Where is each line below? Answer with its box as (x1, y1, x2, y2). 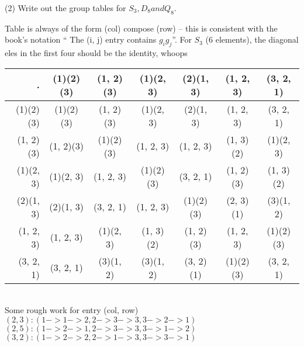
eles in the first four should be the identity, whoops (5, 47, 188, 59)
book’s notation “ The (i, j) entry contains (5, 33, 157, 46)
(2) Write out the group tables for (5, 2, 126, 13)
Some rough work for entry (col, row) (5, 304, 139, 316)
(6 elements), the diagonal (205, 33, 299, 46)
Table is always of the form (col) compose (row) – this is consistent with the (5, 22, 278, 34)
